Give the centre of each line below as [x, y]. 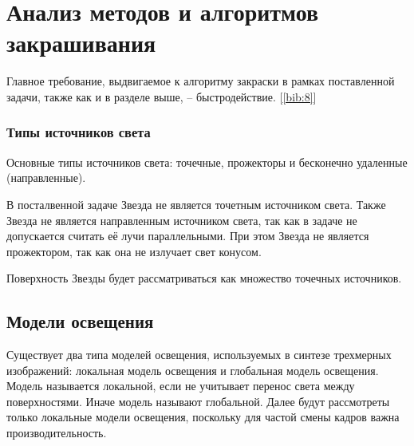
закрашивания [81, 43]
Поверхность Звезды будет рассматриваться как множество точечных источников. [204, 278]
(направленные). [46, 178]
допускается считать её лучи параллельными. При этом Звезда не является [188, 236]
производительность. [57, 433]
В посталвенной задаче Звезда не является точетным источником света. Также [196, 204]
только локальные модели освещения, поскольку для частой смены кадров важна [203, 417]
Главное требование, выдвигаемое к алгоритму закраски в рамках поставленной [201, 81]
